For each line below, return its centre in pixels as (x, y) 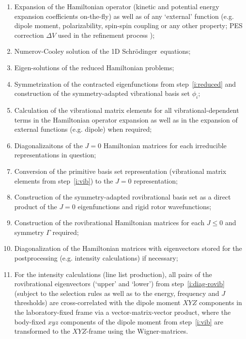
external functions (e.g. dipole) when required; (83, 129)
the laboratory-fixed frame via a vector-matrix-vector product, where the (123, 312)
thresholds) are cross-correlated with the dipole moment (97, 302)
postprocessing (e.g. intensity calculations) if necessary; (96, 258)
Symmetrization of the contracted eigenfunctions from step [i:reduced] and (125, 84)
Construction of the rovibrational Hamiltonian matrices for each (109, 223)
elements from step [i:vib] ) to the (64, 180)
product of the (36, 206)
